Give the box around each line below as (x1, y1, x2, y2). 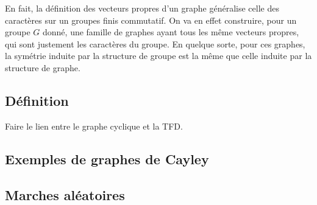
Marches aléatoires (5, 185, 125, 204)
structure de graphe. (5, 61, 80, 74)
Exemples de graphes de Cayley (5, 149, 209, 168)
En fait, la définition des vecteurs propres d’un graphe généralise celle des (5, 2, 279, 14)
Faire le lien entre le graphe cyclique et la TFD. (5, 119, 183, 132)
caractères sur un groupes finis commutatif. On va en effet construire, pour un (5, 13, 297, 26)
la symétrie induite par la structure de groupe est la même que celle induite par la (5, 49, 312, 62)
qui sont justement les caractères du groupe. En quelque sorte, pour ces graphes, (5, 37, 305, 50)
